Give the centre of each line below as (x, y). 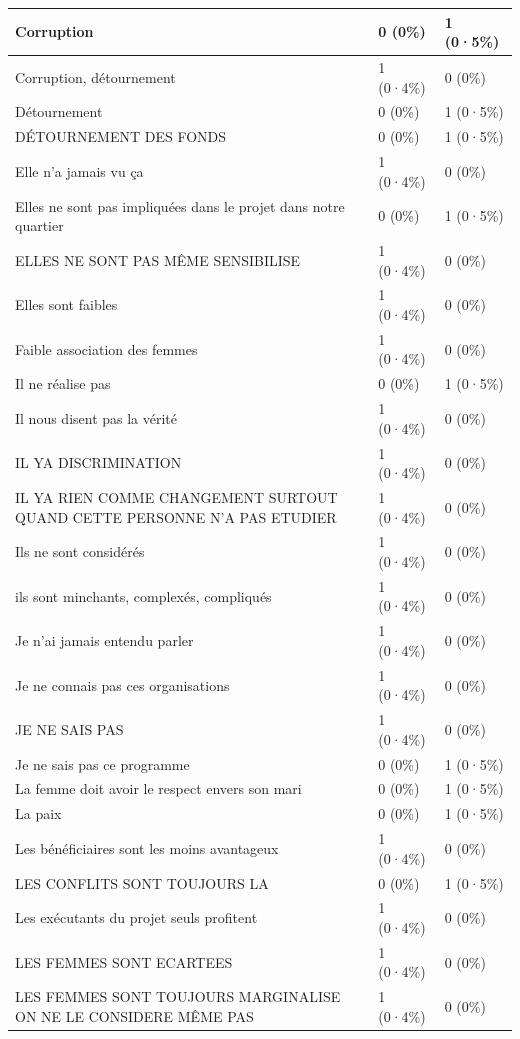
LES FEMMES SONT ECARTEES (124, 961)
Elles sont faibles (66, 304)
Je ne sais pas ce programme (102, 763)
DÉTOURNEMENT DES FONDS (121, 136)
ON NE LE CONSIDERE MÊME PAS (134, 1015)
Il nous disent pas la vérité (96, 417)
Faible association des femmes (106, 348)
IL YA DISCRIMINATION (98, 462)
